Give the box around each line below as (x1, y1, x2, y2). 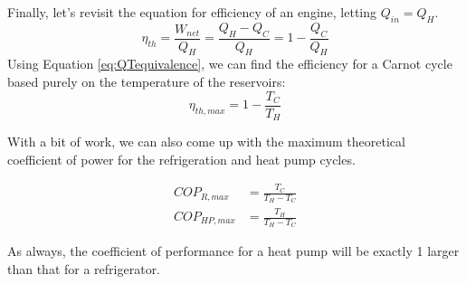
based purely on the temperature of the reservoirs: (7, 72, 286, 91)
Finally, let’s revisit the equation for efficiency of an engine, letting (7, 3, 377, 21)
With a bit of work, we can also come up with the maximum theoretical (7, 132, 405, 151)
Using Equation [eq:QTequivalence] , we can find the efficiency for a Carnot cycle (7, 54, 452, 73)
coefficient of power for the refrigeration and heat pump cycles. (7, 149, 356, 168)
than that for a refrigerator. (7, 259, 161, 278)
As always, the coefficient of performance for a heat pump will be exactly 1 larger (7, 241, 460, 260)
